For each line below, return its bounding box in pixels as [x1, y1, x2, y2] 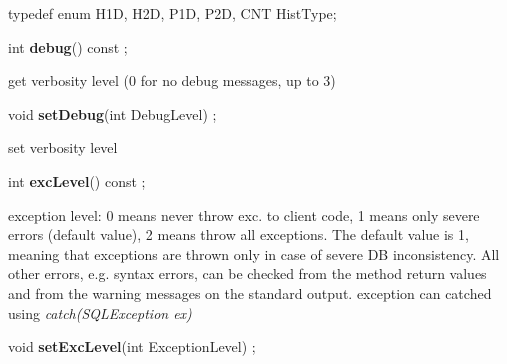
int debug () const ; [8, 36, 128, 57]
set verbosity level [8, 137, 118, 158]
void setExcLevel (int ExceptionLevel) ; [8, 336, 256, 357]
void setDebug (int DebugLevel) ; [8, 103, 217, 124]
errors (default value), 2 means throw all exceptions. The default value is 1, [8, 224, 469, 245]
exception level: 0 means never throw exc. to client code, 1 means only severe [8, 204, 480, 225]
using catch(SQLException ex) [8, 302, 192, 323]
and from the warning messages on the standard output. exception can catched [8, 282, 492, 303]
